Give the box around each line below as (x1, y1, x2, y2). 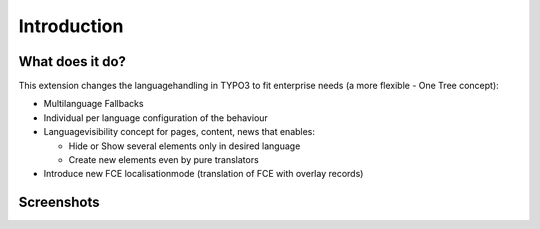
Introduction (18, 15, 124, 37)
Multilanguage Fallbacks (43, 98, 144, 110)
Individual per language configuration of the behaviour (43, 111, 269, 124)
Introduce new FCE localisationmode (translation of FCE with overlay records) (43, 168, 364, 180)
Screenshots (18, 194, 100, 211)
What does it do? (18, 53, 127, 70)
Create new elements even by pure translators (68, 154, 259, 166)
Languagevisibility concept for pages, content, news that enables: (43, 126, 315, 138)
